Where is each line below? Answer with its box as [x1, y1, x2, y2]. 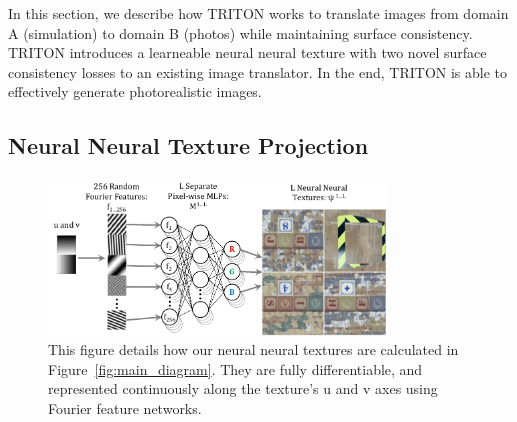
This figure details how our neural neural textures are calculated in [48, 339, 459, 360]
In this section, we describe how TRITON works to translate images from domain [8, 3, 509, 23]
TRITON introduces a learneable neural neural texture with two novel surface [8, 42, 487, 63]
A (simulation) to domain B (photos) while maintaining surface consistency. [8, 22, 473, 43]
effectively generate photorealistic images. [8, 81, 262, 102]
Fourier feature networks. [48, 397, 202, 418]
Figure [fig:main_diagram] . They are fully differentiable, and [48, 358, 423, 379]
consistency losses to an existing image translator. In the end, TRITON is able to [8, 61, 507, 82]
